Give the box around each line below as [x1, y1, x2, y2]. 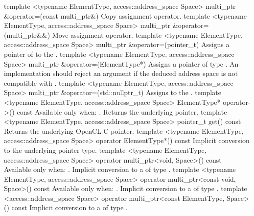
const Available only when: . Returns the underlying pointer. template [17, 106, 227, 117]
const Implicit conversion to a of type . [11, 202, 128, 213]
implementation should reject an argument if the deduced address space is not [4, 68, 238, 78]
